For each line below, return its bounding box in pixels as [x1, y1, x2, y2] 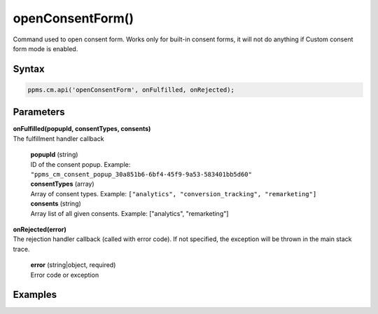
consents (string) [30, 200, 82, 208]
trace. [13, 245, 30, 253]
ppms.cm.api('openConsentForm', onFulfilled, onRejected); [27, 86, 234, 94]
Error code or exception [30, 271, 99, 279]
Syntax [13, 63, 45, 75]
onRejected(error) [13, 225, 66, 233]
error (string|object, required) [30, 261, 116, 269]
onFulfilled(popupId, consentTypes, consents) [13, 125, 151, 133]
